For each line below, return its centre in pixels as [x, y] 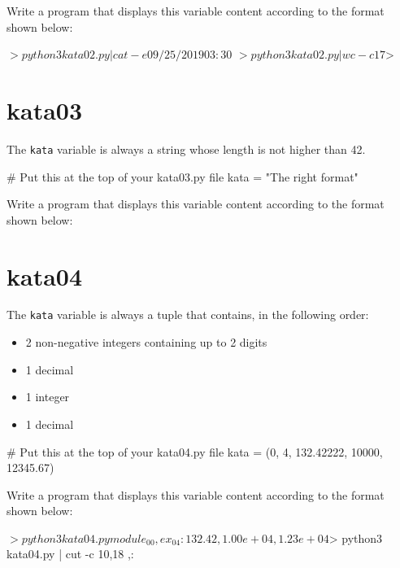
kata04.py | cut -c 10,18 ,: [70, 554]
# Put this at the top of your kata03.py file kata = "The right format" [183, 176]
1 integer [48, 397]
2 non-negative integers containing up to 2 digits [146, 342]
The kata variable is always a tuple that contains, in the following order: [188, 315]
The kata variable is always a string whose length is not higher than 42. [186, 149]
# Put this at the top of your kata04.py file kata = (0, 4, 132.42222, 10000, [195, 451]
